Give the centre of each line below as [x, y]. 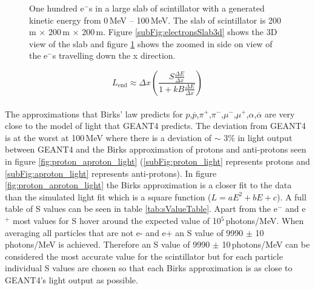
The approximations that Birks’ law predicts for [94, 114]
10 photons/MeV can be [266, 244]
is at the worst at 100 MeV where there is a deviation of [108, 137]
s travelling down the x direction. [114, 55]
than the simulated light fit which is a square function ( [108, 196]
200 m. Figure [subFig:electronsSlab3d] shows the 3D [180, 32]
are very [280, 114]
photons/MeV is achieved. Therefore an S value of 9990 [108, 244]
